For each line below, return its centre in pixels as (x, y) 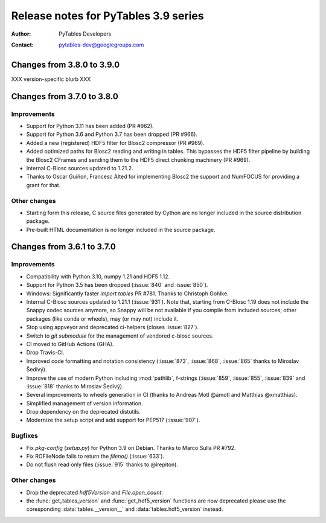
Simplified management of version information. (85, 403)
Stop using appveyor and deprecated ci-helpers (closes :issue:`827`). (113, 327)
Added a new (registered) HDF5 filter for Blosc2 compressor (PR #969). (115, 143)
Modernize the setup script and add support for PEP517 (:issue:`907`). (113, 420)
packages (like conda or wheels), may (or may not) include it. (102, 319)
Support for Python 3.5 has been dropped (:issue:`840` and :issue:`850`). (117, 285)
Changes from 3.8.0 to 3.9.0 (66, 64)
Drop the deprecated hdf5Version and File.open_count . (94, 492)
